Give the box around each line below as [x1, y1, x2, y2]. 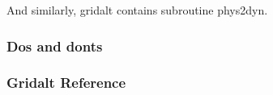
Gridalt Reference [6, 72, 126, 93]
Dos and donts [6, 35, 103, 56]
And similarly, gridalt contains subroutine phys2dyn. [6, 2, 268, 18]
